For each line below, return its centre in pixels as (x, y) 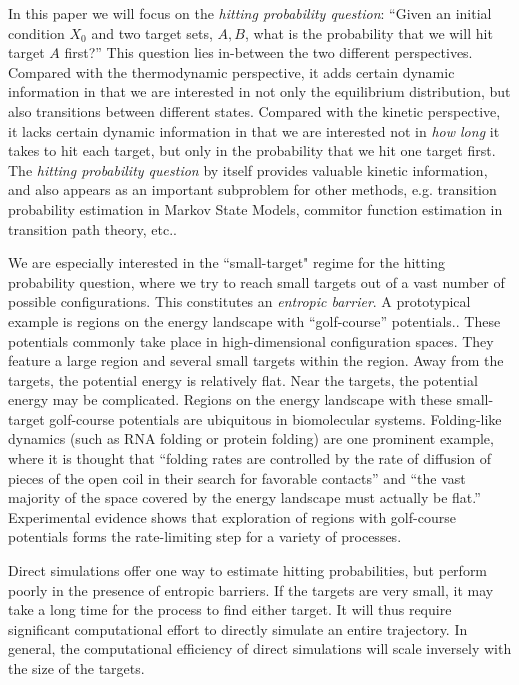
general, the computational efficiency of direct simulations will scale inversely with (260, 648)
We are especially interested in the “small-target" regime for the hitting (226, 262)
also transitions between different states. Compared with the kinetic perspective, (254, 110)
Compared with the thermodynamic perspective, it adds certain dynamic (231, 71)
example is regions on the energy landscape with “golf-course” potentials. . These (254, 320)
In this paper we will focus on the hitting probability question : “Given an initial (250, 13)
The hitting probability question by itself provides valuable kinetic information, (248, 169)
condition (36, 32)
